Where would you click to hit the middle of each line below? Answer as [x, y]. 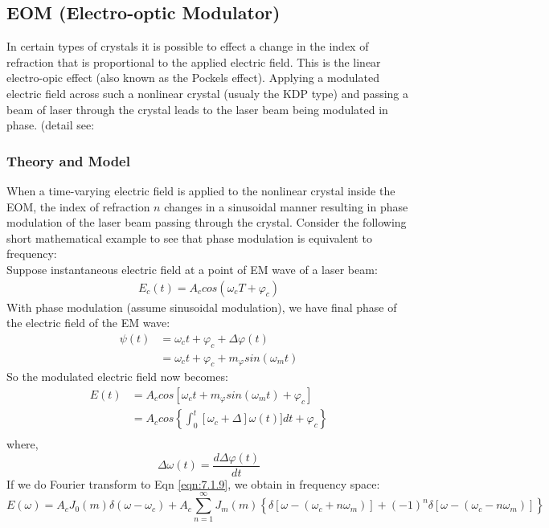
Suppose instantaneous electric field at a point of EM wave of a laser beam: [192, 269]
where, [23, 444]
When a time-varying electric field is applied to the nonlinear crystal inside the [201, 190]
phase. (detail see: [51, 125]
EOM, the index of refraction [78, 206]
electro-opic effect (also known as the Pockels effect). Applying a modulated [193, 78]
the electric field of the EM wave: [88, 323]
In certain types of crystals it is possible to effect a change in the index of [188, 46]
